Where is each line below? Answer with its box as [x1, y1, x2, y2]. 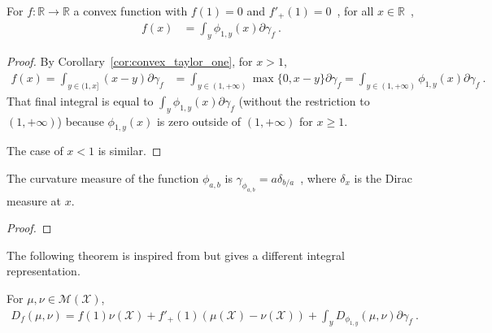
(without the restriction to [238, 92, 370, 109]
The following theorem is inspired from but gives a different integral [7, 246, 345, 263]
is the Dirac [354, 169, 412, 186]
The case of [7, 142, 63, 159]
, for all [337, 2, 374, 19]
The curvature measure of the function [7, 169, 199, 186]
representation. [7, 262, 81, 279]
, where [300, 169, 337, 186]
